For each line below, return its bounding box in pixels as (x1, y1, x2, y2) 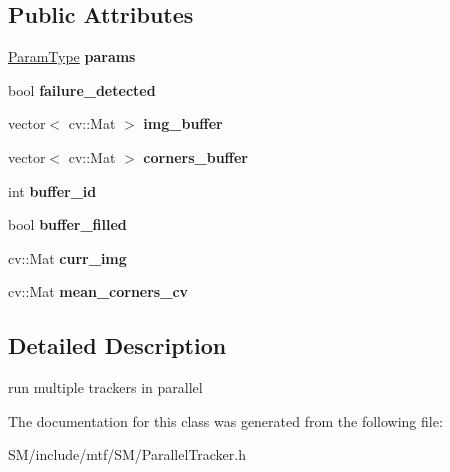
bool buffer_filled (8, 214, 127, 235)
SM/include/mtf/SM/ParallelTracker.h (8, 444, 246, 465)
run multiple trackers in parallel (8, 377, 203, 398)
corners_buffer (143, 146, 248, 167)
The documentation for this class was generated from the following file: (8, 410, 443, 431)
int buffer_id (8, 180, 97, 201)
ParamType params (8, 46, 136, 67)
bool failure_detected (8, 79, 156, 100)
